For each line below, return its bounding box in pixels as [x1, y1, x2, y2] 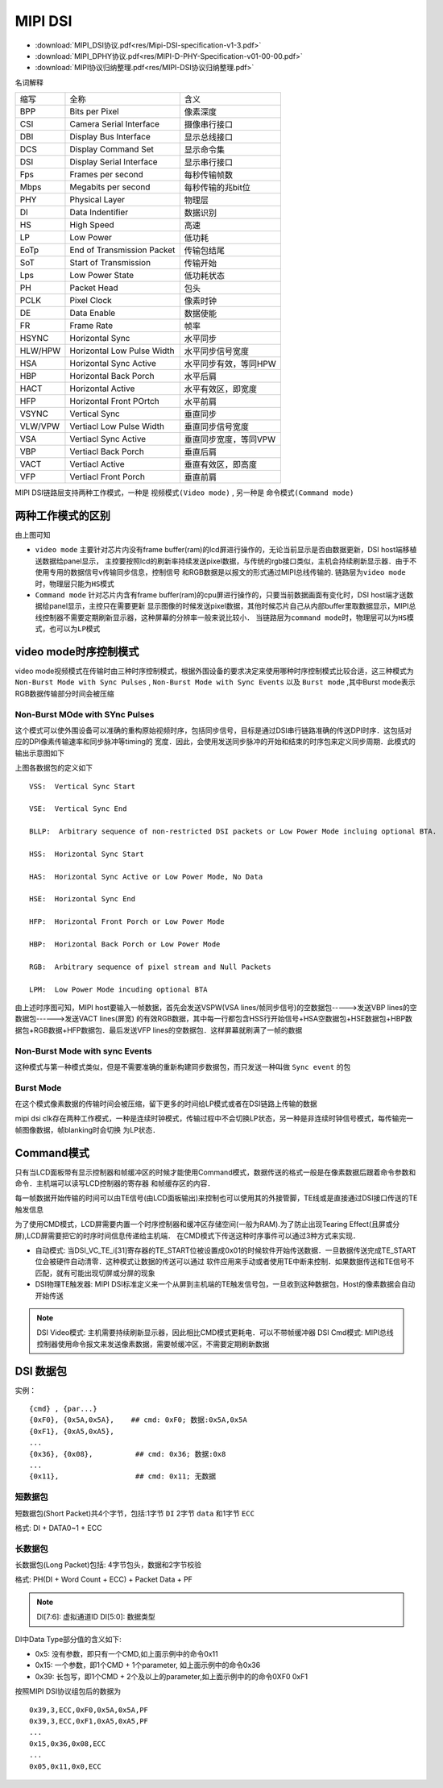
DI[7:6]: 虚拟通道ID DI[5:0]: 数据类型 [36, 1612, 156, 1622]
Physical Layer [69, 194, 125, 206]
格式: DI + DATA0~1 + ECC [14, 1523, 102, 1532]
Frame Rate [69, 320, 113, 331]
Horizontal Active [69, 383, 135, 394]
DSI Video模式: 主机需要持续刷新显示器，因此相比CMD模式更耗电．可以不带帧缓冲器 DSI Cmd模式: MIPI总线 [36, 1328, 394, 1337]
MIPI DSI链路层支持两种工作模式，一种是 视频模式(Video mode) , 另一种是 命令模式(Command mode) [14, 488, 354, 497]
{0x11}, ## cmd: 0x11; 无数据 [29, 1472, 217, 1481]
